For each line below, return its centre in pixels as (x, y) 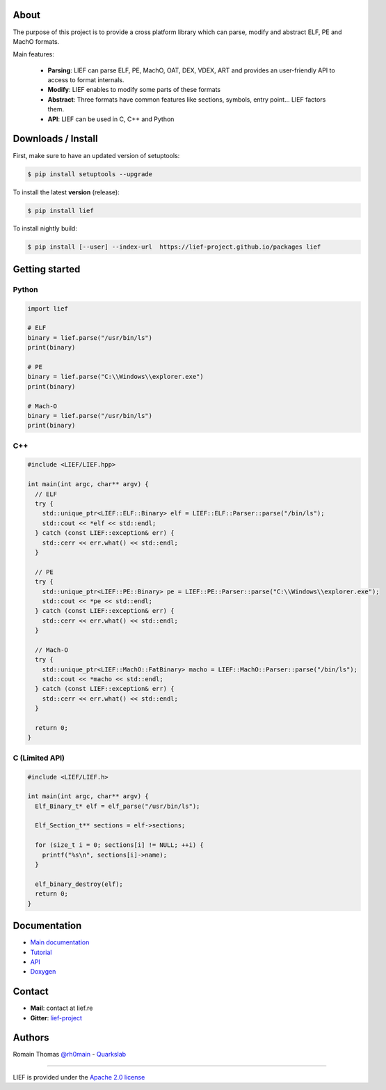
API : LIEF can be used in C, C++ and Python (111, 119)
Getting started (47, 269)
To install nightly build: (45, 228)
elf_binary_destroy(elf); (79, 884)
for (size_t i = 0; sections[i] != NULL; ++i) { (120, 845)
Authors (31, 1038)
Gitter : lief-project (56, 1018)
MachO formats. (36, 41)
